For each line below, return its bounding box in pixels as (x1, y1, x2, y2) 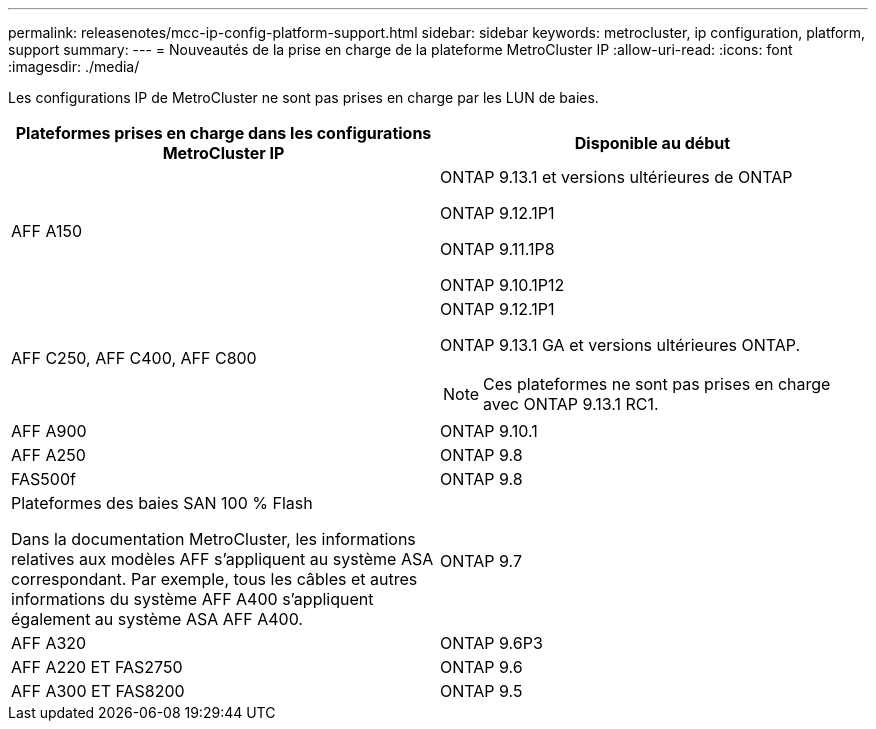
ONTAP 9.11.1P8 (440, 239, 555, 259)
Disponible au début (574, 133, 731, 153)
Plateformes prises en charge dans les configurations (15, 123, 432, 143)
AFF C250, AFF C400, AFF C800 (11, 348, 257, 368)
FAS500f (11, 469, 76, 489)
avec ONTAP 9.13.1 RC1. (483, 394, 659, 414)
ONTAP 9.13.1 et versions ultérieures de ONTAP (440, 167, 793, 187)
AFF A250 (11, 445, 86, 465)
